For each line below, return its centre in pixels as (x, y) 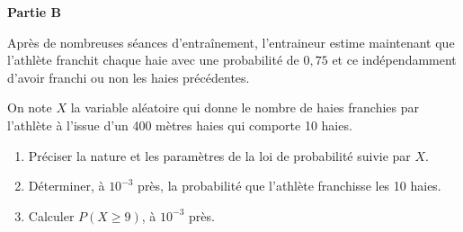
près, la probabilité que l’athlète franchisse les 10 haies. (289, 186)
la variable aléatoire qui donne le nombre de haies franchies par (245, 107)
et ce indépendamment (394, 60)
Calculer (51, 215)
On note (30, 107)
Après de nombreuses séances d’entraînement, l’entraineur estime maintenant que (231, 42)
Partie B (34, 12)
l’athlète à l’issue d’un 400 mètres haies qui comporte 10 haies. (180, 125)
